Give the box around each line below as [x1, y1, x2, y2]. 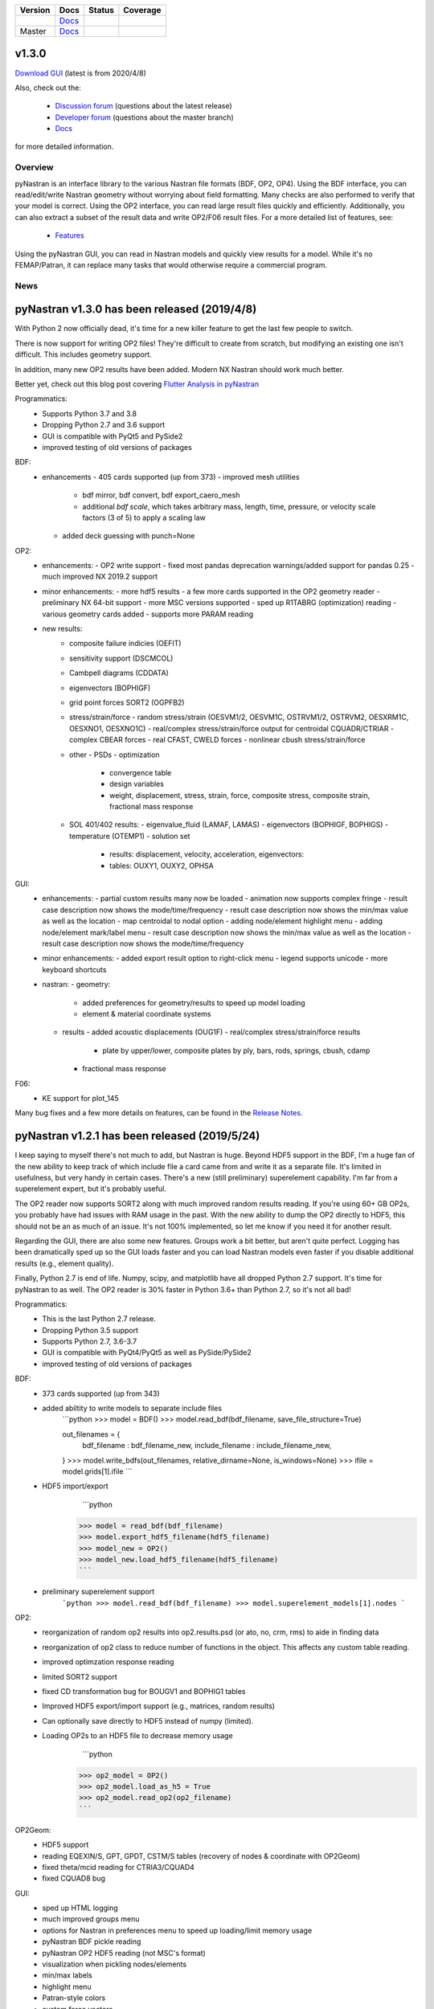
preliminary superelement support [42, 1587, 155, 1597]
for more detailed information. [14, 141, 114, 152]
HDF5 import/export [42, 1481, 108, 1491]
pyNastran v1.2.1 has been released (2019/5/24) [14, 1129, 260, 1143]
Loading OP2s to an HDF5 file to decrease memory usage [42, 1731, 233, 1741]
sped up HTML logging [42, 1903, 118, 1913]
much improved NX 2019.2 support [42, 571, 158, 582]
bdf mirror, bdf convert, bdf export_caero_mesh [82, 490, 240, 500]
